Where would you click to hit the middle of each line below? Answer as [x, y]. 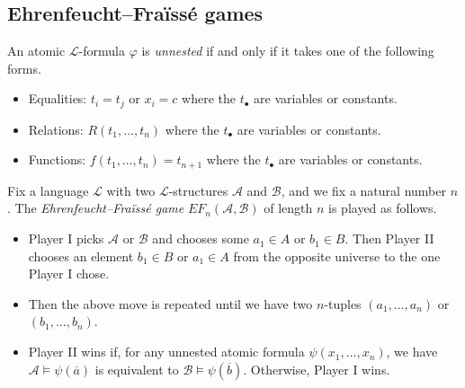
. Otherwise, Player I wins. [317, 369]
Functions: [57, 159]
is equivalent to [137, 369]
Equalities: [58, 98]
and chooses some [201, 238]
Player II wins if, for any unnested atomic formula [166, 352]
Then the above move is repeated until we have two [170, 303]
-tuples [343, 303]
